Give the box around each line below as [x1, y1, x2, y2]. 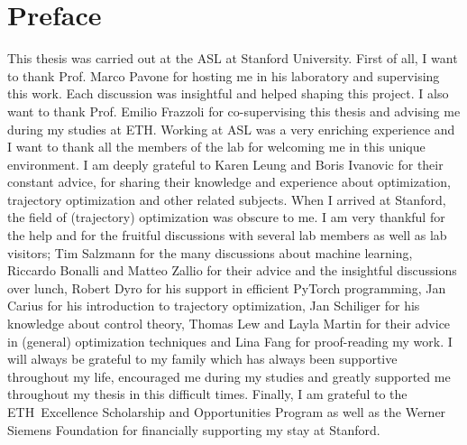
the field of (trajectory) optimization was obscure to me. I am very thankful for [7, 208, 445, 227]
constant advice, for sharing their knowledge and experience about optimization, [7, 172, 451, 191]
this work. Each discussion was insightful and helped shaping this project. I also [7, 84, 449, 103]
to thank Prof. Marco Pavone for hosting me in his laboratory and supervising [7, 66, 440, 85]
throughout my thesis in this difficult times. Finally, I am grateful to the [7, 385, 407, 403]
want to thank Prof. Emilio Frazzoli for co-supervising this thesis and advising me [7, 101, 461, 120]
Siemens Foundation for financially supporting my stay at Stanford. [7, 420, 380, 439]
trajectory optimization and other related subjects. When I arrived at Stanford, [7, 190, 446, 209]
